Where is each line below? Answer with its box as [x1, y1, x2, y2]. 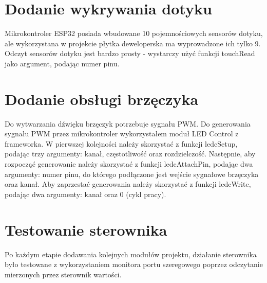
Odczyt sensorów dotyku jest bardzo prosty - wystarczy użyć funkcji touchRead [5, 48, 255, 59]
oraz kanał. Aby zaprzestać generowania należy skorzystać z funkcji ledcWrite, [5, 179, 251, 189]
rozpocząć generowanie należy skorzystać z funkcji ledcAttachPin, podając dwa [5, 158, 253, 169]
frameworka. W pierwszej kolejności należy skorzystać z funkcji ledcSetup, [5, 138, 238, 149]
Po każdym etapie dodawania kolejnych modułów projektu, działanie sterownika [5, 249, 257, 259]
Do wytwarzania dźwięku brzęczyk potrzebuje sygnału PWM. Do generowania [5, 118, 251, 129]
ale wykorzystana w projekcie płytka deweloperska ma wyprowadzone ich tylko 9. [5, 38, 261, 48]
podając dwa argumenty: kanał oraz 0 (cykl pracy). [5, 188, 166, 199]
